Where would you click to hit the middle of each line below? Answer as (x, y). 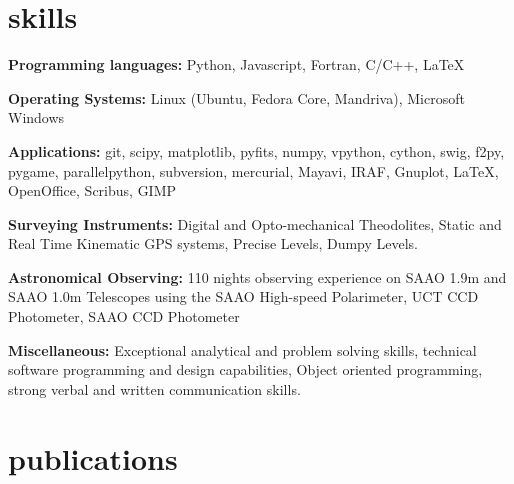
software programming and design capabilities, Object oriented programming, (245, 369)
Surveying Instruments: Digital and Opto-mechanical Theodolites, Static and (255, 223)
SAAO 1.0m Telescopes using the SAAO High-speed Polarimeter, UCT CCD (243, 296)
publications (93, 457)
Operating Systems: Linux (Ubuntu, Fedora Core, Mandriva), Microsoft (236, 97)
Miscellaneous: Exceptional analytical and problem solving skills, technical (242, 349)
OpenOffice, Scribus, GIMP (92, 190)
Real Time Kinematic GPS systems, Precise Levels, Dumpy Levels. (213, 243)
